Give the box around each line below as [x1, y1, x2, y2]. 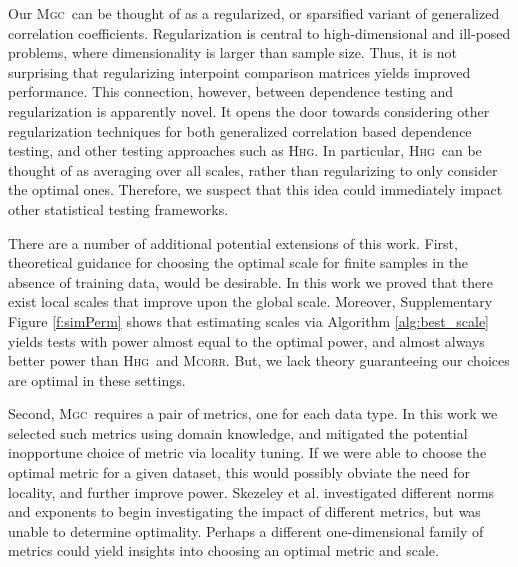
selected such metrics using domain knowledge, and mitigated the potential [8, 422, 468, 443]
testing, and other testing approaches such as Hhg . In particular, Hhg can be [8, 140, 482, 161]
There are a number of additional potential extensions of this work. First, [8, 232, 458, 253]
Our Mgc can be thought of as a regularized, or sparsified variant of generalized [8, 3, 500, 23]
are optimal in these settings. [8, 369, 186, 390]
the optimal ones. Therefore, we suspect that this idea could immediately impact [8, 179, 503, 200]
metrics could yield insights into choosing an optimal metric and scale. [8, 540, 439, 561]
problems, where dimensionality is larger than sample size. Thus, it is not [8, 42, 458, 63]
